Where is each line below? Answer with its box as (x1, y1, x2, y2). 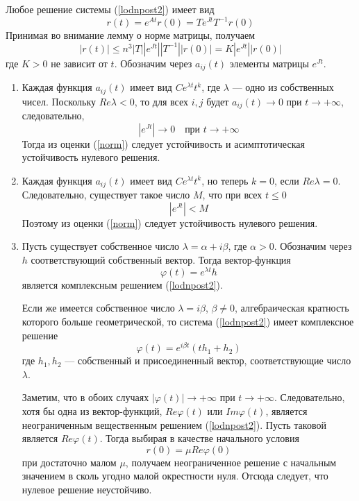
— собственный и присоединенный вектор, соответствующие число (65, 353, 351, 368)
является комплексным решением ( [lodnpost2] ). (22, 277, 223, 291)
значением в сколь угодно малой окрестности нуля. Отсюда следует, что (22, 468, 328, 483)
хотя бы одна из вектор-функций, (22, 403, 162, 418)
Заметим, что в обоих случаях (22, 390, 149, 405)
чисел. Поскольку (22, 94, 97, 108)
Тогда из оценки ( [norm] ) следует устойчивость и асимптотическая (22, 136, 305, 151)
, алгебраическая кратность (235, 300, 349, 315)
